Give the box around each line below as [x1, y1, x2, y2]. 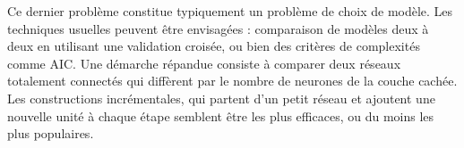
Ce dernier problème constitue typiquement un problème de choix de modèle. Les [7, 2, 453, 20]
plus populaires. [7, 124, 94, 143]
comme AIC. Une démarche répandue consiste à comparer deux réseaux [7, 53, 401, 72]
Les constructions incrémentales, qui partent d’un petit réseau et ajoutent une [7, 88, 435, 107]
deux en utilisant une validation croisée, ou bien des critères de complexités [7, 37, 420, 55]
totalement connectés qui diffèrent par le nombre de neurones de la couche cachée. [7, 71, 458, 90]
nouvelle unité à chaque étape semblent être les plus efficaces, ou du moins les [7, 106, 434, 125]
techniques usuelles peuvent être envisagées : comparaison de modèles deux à [7, 19, 429, 37]
